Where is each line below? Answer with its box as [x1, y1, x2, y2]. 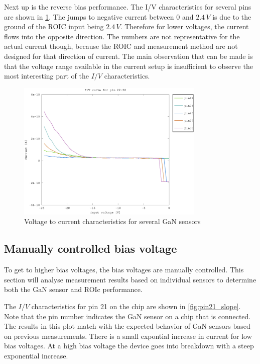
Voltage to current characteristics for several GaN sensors [24, 216, 201, 227]
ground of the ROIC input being [4, 21, 104, 32]
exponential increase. [4, 350, 68, 360]
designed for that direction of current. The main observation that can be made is [4, 50, 253, 61]
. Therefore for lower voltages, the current [120, 21, 249, 32]
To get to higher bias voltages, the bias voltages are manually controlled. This [4, 264, 244, 275]
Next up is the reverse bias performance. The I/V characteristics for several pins [4, 2, 251, 12]
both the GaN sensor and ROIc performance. [4, 284, 143, 295]
